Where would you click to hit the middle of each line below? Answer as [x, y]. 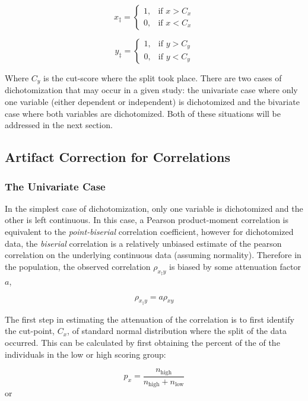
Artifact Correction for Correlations [118, 157]
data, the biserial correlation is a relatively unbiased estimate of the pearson [143, 243]
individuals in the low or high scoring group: [85, 354]
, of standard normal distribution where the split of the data [177, 331]
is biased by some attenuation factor [235, 266]
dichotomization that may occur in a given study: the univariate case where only [151, 90]
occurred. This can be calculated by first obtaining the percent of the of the [142, 342]
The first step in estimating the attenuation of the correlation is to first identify [150, 319]
